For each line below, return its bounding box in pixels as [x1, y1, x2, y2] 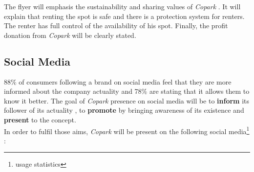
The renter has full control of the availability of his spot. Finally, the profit [4, 20, 228, 31]
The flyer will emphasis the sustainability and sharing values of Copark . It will [4, 1, 241, 11]
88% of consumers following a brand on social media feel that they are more [4, 76, 232, 86]
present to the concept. [4, 114, 76, 124]
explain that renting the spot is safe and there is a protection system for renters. [4, 11, 245, 21]
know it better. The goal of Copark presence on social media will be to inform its [4, 95, 250, 105]
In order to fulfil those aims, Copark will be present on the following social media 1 [4, 124, 250, 136]
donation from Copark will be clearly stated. [4, 30, 136, 40]
